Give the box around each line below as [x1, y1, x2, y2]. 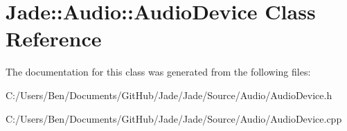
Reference [6, 24, 102, 53]
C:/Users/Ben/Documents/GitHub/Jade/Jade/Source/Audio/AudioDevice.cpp [6, 111, 342, 125]
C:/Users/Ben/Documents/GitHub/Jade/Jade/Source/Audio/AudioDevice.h [6, 87, 332, 102]
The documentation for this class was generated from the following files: [6, 64, 311, 79]
